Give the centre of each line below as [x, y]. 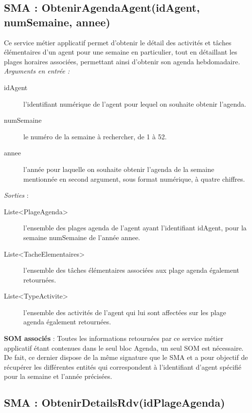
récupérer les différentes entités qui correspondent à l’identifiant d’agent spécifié [123, 366]
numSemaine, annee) [57, 22]
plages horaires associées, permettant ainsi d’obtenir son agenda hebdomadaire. [122, 61]
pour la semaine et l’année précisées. [58, 376]
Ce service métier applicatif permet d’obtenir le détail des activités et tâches [118, 42]
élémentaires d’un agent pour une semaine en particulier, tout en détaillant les [121, 52]
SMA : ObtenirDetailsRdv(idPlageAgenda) [115, 403]
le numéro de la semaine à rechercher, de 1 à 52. [95, 136]
